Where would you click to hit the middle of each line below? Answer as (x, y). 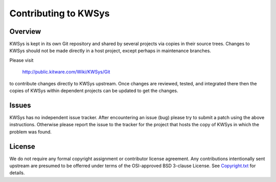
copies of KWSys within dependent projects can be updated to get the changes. (94, 91)
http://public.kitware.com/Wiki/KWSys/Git (66, 72)
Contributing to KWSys (60, 13)
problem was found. (31, 132)
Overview (25, 31)
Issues (20, 105)
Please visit (21, 60)
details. (17, 173)
